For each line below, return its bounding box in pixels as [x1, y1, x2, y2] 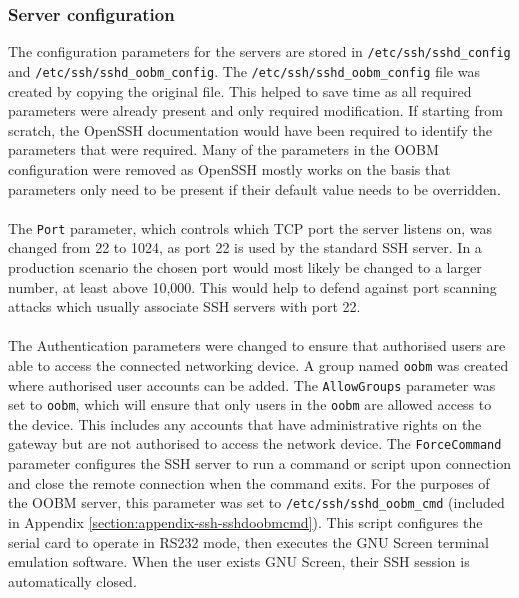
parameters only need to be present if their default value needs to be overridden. [8, 178, 501, 199]
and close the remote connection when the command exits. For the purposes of [8, 472, 490, 493]
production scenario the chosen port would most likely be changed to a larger [8, 256, 482, 277]
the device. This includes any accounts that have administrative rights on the [8, 413, 482, 434]
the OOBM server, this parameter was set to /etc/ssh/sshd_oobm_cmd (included [8, 492, 505, 513]
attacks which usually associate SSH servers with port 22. [8, 296, 361, 317]
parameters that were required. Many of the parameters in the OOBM [8, 139, 439, 160]
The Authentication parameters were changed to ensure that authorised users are [8, 335, 506, 356]
